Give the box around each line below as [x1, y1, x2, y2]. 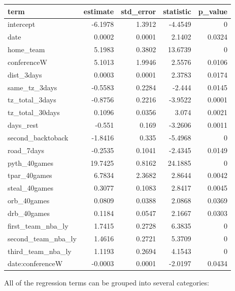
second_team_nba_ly [8, 233, 77, 243]
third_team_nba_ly [8, 245, 72, 256]
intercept [8, 19, 36, 29]
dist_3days [8, 69, 42, 80]
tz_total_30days [8, 107, 60, 118]
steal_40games [8, 183, 53, 193]
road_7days [8, 144, 45, 155]
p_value [198, 6, 227, 16]
